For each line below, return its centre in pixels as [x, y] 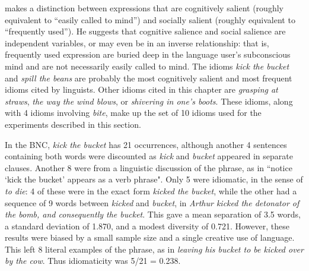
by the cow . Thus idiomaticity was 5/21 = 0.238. [93, 261]
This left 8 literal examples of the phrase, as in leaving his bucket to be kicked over [154, 249]
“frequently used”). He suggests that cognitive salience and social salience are [145, 31]
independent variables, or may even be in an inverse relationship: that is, [137, 42]
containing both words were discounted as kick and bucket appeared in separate [149, 156]
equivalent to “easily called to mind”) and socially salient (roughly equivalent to [150, 19]
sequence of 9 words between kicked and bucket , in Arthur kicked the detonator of [152, 202]
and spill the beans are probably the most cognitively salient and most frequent [149, 78]
